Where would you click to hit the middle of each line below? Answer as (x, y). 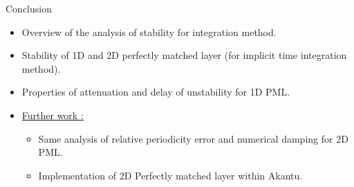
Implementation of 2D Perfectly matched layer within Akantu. (170, 175)
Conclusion (29, 8)
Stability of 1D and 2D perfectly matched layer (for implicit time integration (184, 55)
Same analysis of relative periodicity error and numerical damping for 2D (193, 138)
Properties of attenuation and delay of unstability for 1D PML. (156, 92)
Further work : (53, 115)
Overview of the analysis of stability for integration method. (149, 32)
